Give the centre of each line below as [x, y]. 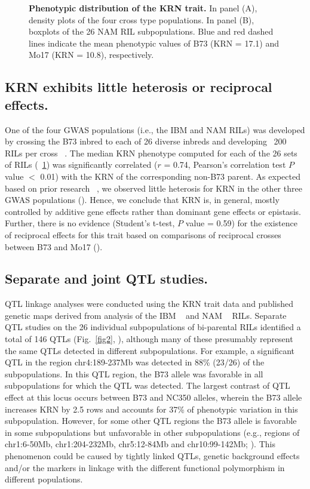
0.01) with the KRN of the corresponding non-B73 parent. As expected [170, 176]
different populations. [44, 479]
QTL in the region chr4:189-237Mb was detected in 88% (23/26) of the [135, 362]
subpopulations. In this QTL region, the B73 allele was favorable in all [134, 373]
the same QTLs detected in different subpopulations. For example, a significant [150, 350]
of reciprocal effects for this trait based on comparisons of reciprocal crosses [143, 234]
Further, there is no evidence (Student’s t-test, [90, 223]
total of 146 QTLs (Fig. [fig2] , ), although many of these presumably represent [149, 339]
